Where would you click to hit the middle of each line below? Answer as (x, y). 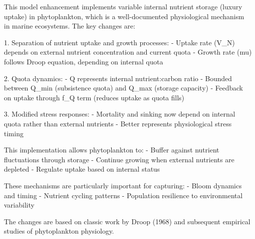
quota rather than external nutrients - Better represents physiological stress (118, 123)
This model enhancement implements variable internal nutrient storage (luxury (123, 6)
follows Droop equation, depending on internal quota (84, 61)
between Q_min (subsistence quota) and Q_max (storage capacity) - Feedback (124, 88)
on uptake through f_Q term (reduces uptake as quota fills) (94, 97)
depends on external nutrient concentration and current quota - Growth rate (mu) (128, 52)
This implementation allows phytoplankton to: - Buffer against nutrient (112, 150)
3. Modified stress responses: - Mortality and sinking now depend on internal (120, 114)
